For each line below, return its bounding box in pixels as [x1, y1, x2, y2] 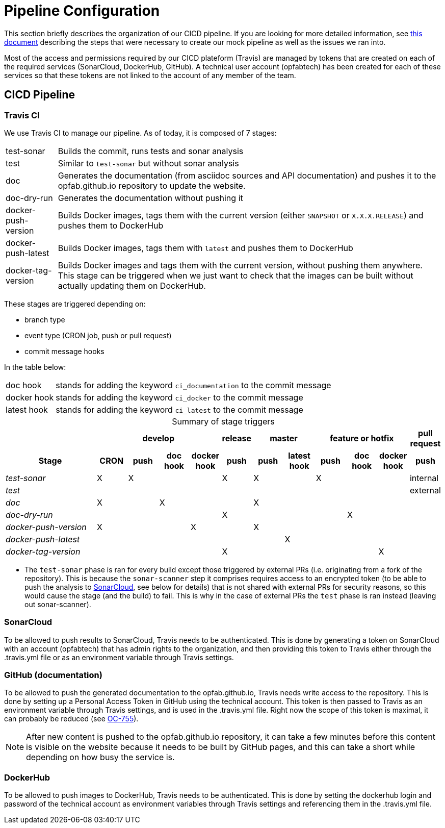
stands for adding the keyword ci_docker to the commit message [56, 392, 303, 403]
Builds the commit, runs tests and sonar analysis [58, 145, 244, 156]
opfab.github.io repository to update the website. [58, 180, 246, 191]
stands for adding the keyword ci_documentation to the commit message [56, 380, 331, 390]
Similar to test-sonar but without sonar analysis [58, 158, 239, 168]
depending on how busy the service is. [26, 752, 175, 763]
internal [409, 472, 439, 483]
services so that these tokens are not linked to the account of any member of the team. [4, 70, 296, 80]
